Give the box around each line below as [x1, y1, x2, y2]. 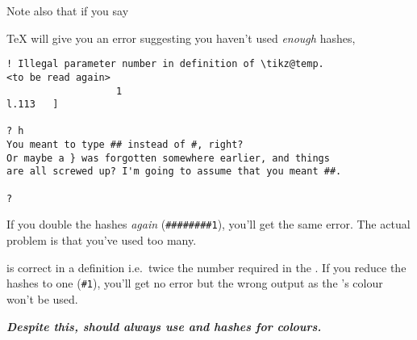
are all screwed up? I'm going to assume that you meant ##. [6, 166, 342, 178]
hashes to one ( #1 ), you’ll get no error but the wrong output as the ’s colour [6, 275, 383, 292]
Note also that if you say [6, 2, 129, 19]
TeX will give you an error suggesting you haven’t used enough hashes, [6, 29, 356, 46]
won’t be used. [6, 290, 78, 307]
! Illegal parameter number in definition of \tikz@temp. [6, 58, 324, 70]
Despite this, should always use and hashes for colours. [6, 317, 322, 334]
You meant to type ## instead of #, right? [6, 139, 244, 151]
